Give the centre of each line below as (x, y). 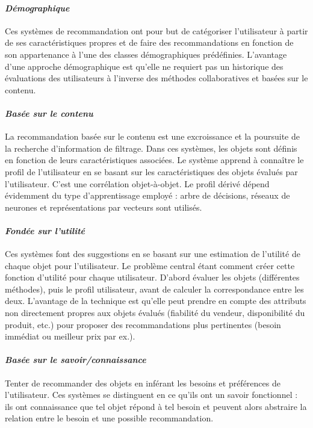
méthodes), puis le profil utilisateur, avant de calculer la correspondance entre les (154, 289)
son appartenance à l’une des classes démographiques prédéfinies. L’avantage (146, 54)
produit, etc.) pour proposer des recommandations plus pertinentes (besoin (143, 324)
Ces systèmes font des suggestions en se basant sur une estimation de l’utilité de (153, 254)
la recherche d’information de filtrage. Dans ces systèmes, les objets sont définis (151, 148)
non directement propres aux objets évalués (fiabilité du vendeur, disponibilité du (155, 313)
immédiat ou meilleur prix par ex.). (70, 336)
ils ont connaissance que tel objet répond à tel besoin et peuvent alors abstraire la (156, 406)
